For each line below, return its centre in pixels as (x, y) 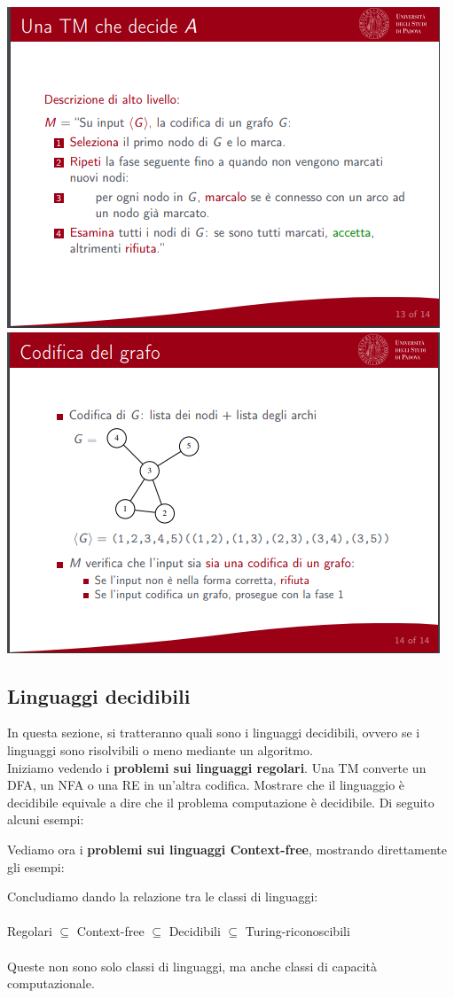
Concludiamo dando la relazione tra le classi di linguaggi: (163, 897)
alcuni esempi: (46, 819)
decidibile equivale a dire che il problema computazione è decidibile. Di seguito (221, 802)
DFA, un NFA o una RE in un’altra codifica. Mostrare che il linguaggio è (206, 785)
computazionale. (51, 983)
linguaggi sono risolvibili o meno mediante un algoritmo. (160, 749)
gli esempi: (36, 866)
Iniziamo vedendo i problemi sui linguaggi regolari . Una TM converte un (217, 767)
